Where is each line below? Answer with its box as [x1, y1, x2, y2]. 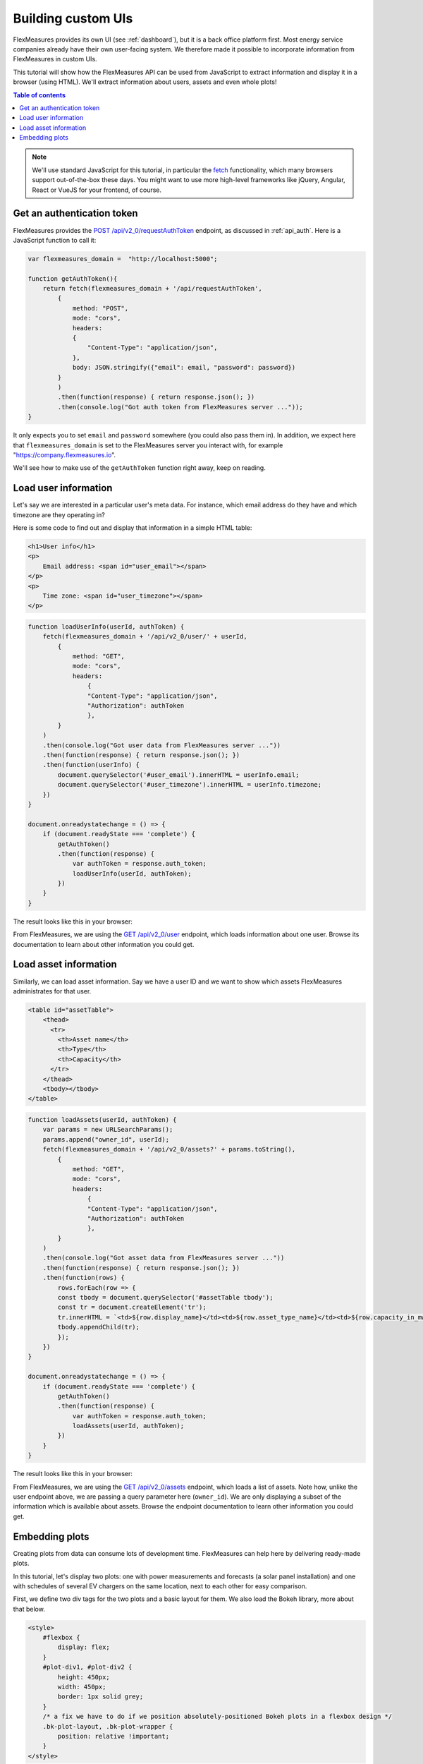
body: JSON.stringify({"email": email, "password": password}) [72, 363, 296, 372]
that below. [13, 1605, 45, 1613]
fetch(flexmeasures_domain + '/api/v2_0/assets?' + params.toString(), [42, 1145, 296, 1154]
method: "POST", [72, 304, 129, 312]
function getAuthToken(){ [27, 274, 118, 282]
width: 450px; [57, 1683, 106, 1691]
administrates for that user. [13, 986, 92, 995]
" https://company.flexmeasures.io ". [13, 450, 116, 459]
